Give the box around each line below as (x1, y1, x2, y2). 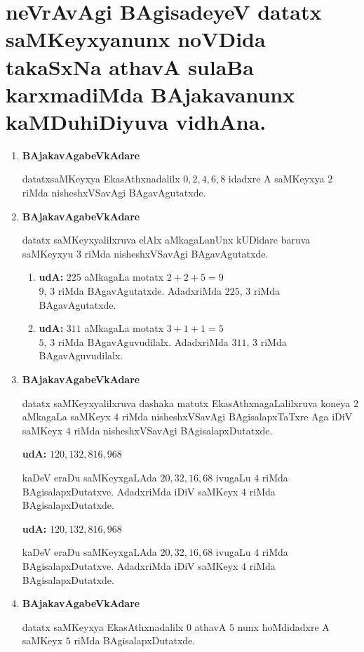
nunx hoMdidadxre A (237, 619, 330, 634)
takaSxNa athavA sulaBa (6, 52, 254, 81)
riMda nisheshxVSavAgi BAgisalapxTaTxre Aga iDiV (122, 409, 353, 424)
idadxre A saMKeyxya (228, 171, 325, 186)
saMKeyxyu (22, 246, 74, 260)
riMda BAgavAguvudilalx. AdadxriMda (58, 334, 229, 349)
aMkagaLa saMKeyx (22, 409, 111, 424)
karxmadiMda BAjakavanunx (6, 79, 295, 108)
